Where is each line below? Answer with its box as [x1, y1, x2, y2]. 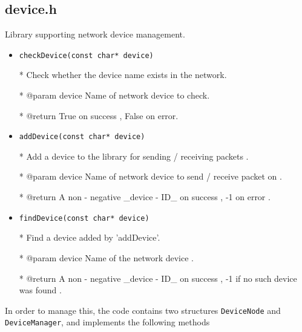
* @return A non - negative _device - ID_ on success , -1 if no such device [19, 272, 297, 284]
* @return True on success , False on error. [19, 109, 179, 122]
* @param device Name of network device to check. [19, 89, 210, 102]
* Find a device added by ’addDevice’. [19, 231, 160, 244]
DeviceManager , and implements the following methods [5, 316, 210, 328]
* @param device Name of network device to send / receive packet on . [19, 170, 282, 183]
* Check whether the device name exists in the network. [19, 68, 227, 81]
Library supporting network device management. [5, 28, 185, 41]
